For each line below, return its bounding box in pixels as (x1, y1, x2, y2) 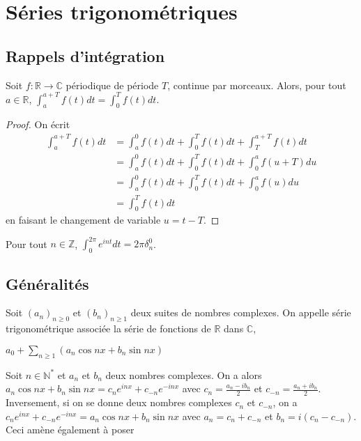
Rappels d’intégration (6, 45, 165, 66)
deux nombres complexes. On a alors (105, 367, 262, 382)
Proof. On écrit (6, 117, 70, 132)
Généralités (6, 272, 89, 294)
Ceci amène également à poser (6, 422, 135, 437)
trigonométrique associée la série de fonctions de (6, 321, 211, 336)
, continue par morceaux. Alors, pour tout (167, 77, 346, 92)
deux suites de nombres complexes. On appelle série (130, 305, 351, 320)
